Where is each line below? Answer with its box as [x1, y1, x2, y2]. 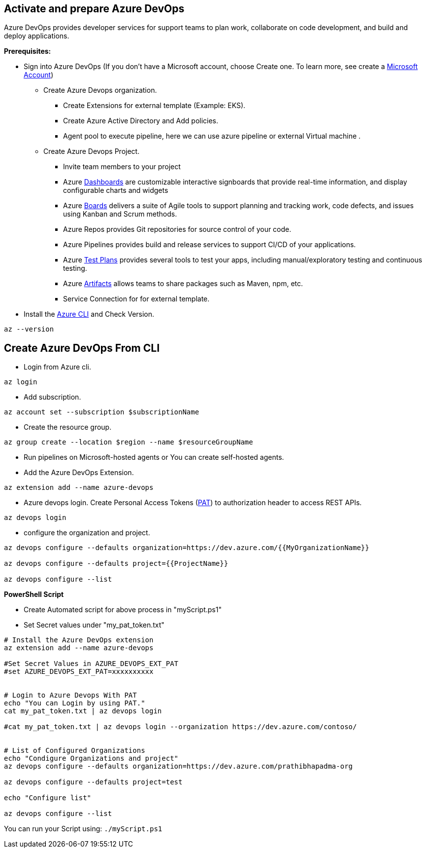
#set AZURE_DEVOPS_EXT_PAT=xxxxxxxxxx [4, 667, 154, 676]
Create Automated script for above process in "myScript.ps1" [24, 605, 222, 614]
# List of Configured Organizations [4, 746, 145, 755]
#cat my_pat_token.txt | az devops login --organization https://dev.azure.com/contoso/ [4, 723, 357, 731]
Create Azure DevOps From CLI [4, 341, 160, 354]
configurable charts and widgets [63, 186, 168, 195]
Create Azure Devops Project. [43, 147, 140, 156]
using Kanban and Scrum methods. [63, 210, 177, 219]
